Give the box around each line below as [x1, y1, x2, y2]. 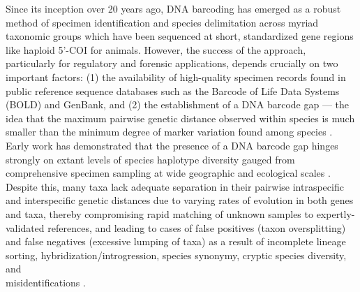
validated [6, 220, 45, 235]
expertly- [316, 206, 355, 221]
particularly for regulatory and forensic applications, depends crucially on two [6, 56, 338, 71]
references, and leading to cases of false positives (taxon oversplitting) [47, 220, 346, 235]
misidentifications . [6, 275, 86, 289]
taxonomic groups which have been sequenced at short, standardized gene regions [6, 29, 354, 43]
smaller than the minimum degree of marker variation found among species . [6, 124, 333, 139]
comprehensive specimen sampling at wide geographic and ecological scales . [6, 166, 331, 180]
